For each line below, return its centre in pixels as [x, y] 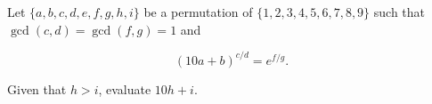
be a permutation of [198, 12]
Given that [37, 88]
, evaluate [125, 88]
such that [399, 12]
